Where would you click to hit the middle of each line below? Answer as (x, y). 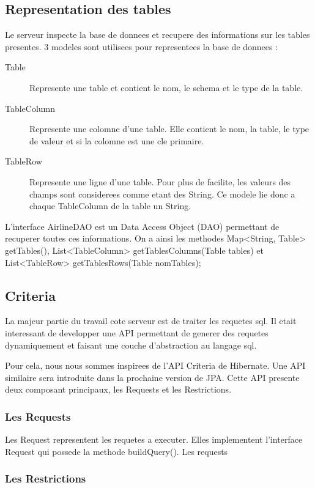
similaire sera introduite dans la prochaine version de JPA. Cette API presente (152, 377)
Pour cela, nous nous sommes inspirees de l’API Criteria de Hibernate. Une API (155, 365)
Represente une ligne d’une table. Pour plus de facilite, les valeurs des (160, 181)
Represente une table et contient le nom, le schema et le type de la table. (166, 87)
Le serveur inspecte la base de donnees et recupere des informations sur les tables (157, 35)
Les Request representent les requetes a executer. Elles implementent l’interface (154, 439)
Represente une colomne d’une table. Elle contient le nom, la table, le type (169, 129)
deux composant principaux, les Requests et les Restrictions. (118, 389)
